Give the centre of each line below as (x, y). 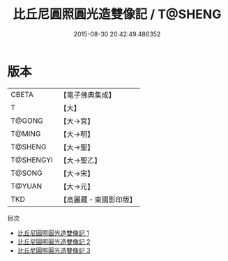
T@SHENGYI (32, 160)
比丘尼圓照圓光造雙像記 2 (54, 241)
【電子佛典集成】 (88, 95)
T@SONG (27, 173)
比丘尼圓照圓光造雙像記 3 (54, 250)
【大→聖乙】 (81, 160)
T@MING (26, 133)
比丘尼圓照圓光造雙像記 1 (53, 233)
